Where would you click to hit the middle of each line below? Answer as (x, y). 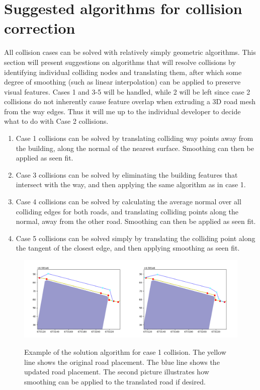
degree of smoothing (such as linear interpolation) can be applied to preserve (122, 82)
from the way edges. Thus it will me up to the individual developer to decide (122, 111)
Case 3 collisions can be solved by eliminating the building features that (127, 174)
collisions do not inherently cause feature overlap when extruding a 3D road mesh (130, 101)
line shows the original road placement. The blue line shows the (122, 362)
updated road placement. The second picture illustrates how (117, 372)
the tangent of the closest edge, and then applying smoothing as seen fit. (128, 248)
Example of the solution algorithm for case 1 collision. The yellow (125, 352)
